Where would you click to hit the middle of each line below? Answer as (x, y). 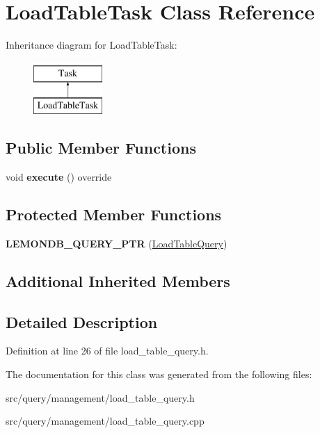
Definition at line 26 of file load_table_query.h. (107, 351)
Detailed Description (82, 321)
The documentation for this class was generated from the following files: (159, 374)
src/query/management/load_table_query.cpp (105, 421)
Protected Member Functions (114, 214)
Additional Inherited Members (118, 280)
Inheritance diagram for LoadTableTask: (91, 45)
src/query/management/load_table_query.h (100, 397)
